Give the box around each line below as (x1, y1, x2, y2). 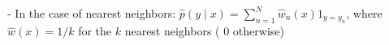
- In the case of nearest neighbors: (7, 5, 176, 21)
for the (78, 22, 112, 39)
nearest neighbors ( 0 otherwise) (124, 22, 284, 39)
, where (346, 5, 383, 21)
